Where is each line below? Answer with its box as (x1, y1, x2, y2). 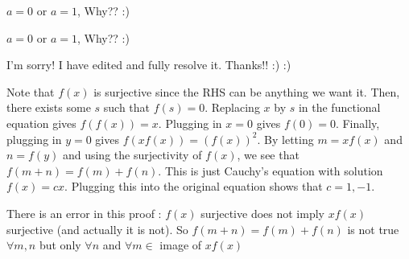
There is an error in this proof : (6, 204, 162, 221)
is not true (347, 220, 399, 237)
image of (159, 236, 202, 253)
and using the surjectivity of (62, 146, 202, 163)
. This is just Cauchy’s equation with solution (158, 162, 383, 179)
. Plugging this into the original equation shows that (64, 178, 323, 195)
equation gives (6, 114, 76, 131)
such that (103, 99, 151, 116)
